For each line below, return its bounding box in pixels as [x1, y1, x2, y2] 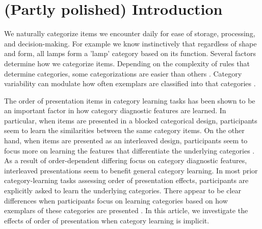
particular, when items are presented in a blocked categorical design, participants [4, 115, 257, 125]
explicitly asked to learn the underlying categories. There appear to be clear [4, 185, 242, 196]
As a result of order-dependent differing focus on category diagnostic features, [4, 155, 247, 166]
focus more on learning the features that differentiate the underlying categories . [4, 145, 255, 156]
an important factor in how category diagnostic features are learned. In [4, 105, 226, 116]
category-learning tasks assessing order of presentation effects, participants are [4, 175, 249, 186]
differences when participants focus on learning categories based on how [4, 195, 228, 206]
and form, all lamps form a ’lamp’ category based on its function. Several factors [4, 48, 256, 59]
